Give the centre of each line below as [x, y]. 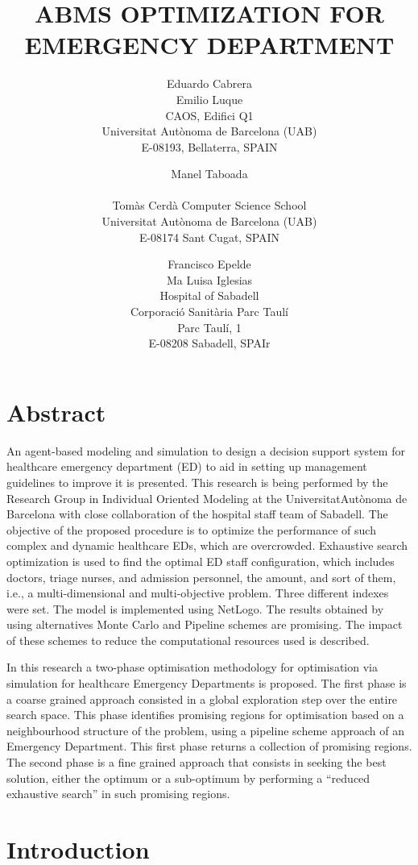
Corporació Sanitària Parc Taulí [209, 312]
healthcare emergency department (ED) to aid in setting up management [187, 466]
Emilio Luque [209, 99]
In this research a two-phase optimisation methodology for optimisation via [192, 667]
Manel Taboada [209, 174]
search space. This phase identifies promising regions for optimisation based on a [205, 715]
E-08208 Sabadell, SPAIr [209, 343]
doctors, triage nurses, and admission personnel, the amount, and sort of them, [201, 577]
